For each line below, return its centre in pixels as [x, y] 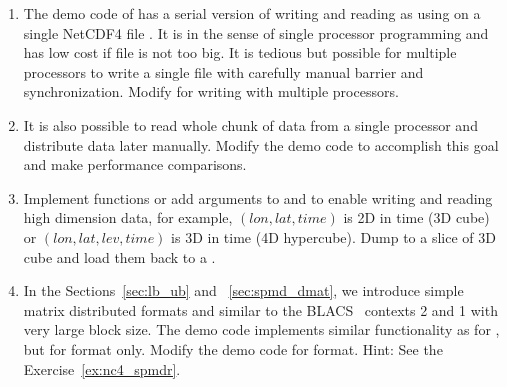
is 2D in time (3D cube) [416, 217]
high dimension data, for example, [128, 217]
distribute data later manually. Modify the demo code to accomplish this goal [261, 144]
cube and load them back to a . [119, 256]
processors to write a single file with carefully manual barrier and [223, 71]
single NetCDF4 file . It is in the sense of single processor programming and [256, 32]
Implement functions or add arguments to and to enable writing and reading [258, 197]
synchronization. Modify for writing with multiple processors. [211, 91]
